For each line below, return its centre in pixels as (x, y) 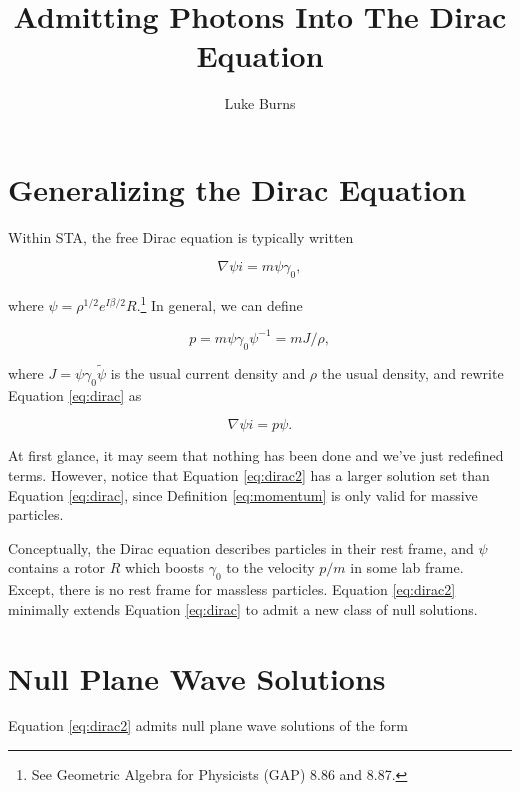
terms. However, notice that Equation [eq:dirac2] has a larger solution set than (249, 474)
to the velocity (270, 567)
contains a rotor (56, 567)
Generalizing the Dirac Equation (237, 188)
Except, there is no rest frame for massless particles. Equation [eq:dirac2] (232, 589)
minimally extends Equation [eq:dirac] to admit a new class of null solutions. (243, 608)
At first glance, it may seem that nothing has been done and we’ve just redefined (256, 455)
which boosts (164, 567)
